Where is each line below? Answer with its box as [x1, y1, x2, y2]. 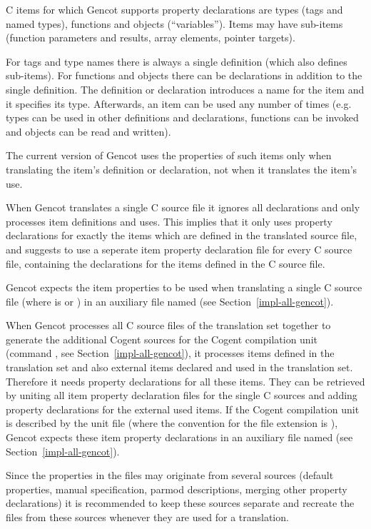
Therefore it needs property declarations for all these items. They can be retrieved [6, 373, 365, 388]
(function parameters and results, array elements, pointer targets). [6, 30, 295, 45]
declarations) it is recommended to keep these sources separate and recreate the [6, 495, 355, 510]
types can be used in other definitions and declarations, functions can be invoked [6, 110, 359, 125]
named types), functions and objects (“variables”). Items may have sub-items [6, 16, 343, 31]
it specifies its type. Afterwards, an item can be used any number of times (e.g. [6, 96, 352, 111]
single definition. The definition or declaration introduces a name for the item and [6, 81, 365, 96]
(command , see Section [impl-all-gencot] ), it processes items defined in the [6, 346, 335, 361]
